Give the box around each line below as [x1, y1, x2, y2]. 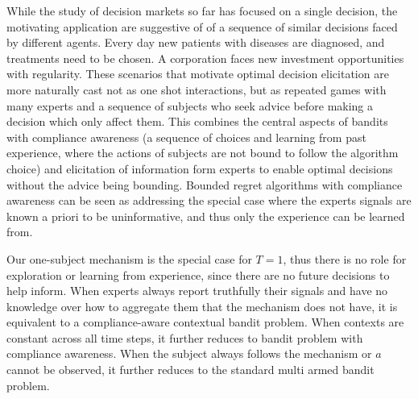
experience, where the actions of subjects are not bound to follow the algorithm [6, 144, 399, 161]
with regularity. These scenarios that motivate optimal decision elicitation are [6, 65, 389, 82]
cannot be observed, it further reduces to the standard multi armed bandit [6, 361, 375, 378]
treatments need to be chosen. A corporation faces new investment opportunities [6, 49, 404, 66]
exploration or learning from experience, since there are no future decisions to [6, 266, 390, 283]
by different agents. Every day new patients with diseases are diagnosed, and [6, 34, 385, 51]
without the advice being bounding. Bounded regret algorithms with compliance [6, 176, 403, 193]
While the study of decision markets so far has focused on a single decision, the [6, 2, 398, 19]
